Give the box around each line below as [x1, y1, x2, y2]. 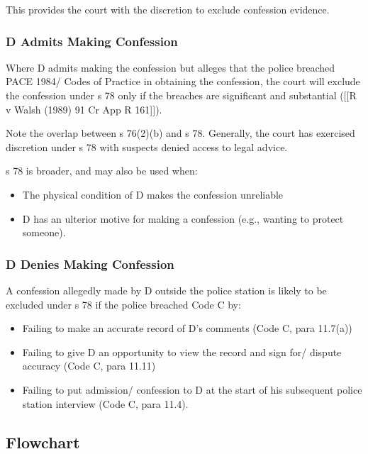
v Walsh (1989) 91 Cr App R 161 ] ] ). [6, 101, 162, 116]
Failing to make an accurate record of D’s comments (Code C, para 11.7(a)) [22, 321, 352, 336]
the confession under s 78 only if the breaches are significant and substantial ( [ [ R [6, 88, 357, 102]
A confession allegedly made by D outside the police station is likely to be [6, 282, 327, 297]
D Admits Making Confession [6, 32, 178, 50]
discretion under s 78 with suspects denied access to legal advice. [6, 139, 288, 154]
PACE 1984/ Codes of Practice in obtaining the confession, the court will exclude [6, 74, 360, 89]
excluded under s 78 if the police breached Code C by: [6, 297, 241, 311]
